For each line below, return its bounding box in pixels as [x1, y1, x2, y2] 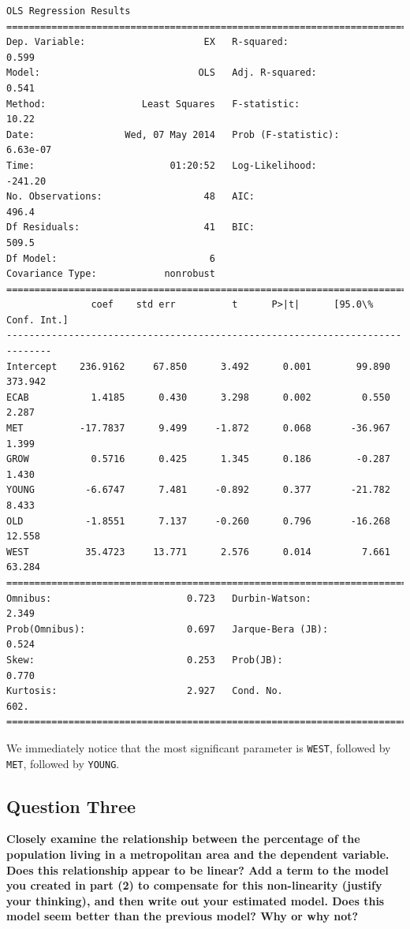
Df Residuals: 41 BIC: [6, 222, 255, 233]
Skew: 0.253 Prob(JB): [6, 654, 283, 666]
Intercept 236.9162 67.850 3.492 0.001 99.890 [6, 360, 390, 372]
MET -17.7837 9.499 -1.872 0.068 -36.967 [6, 423, 390, 435]
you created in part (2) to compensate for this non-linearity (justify [6, 877, 382, 894]
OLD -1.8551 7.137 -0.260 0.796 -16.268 [6, 515, 390, 527]
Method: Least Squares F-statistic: [6, 98, 300, 110]
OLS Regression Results [6, 6, 131, 17]
